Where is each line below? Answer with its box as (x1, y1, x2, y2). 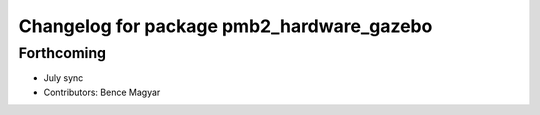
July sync (43, 72, 84, 84)
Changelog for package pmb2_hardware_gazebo (18, 15, 433, 37)
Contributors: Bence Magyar (43, 86, 161, 98)
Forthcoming (18, 44, 107, 62)
